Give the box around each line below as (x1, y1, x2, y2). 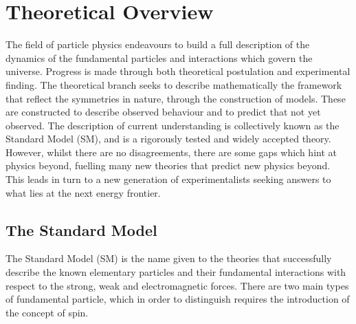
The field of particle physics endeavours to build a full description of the (5, 37, 310, 52)
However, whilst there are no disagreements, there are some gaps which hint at (5, 144, 337, 159)
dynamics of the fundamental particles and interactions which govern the (5, 50, 313, 65)
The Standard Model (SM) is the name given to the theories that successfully (5, 251, 332, 266)
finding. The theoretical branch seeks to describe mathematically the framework (5, 77, 342, 91)
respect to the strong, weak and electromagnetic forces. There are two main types (5, 278, 349, 292)
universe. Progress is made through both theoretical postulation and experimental (5, 64, 351, 78)
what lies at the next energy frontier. (5, 185, 161, 199)
